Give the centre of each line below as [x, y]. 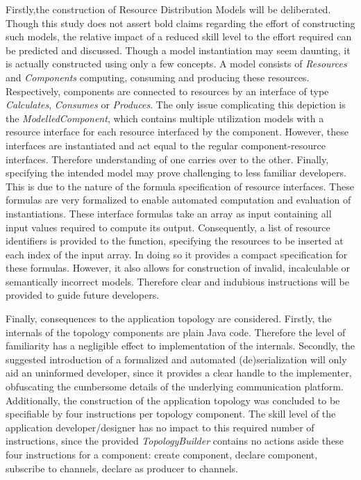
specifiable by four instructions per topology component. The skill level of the [171, 414]
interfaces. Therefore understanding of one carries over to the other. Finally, [167, 159]
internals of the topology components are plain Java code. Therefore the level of [176, 332]
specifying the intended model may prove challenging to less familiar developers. [176, 173]
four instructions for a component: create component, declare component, [162, 454]
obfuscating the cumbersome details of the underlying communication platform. [175, 387]
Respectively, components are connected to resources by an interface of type [167, 91]
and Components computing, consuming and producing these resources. [158, 77]
